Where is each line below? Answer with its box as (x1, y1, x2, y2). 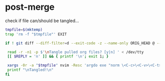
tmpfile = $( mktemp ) (5, 27, 43, 32)
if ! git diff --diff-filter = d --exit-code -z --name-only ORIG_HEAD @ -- (5, 41, 162, 46)
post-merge (5, 1, 55, 13)
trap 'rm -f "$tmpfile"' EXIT (5, 31, 67, 37)
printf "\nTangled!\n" (7, 68, 54, 73)
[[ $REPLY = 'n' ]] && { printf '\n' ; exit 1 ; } (7, 54, 109, 59)
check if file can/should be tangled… (5, 18, 80, 24)
